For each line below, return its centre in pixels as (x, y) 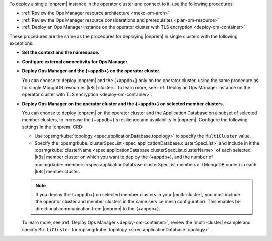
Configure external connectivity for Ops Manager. (75, 62)
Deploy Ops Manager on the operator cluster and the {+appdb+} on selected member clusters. (123, 104)
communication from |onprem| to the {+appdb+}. (109, 208)
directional (47, 208)
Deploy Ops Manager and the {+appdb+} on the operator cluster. (91, 71)
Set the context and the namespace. (61, 52)
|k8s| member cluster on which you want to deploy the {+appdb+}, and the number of (124, 157)
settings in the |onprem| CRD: (53, 127)
